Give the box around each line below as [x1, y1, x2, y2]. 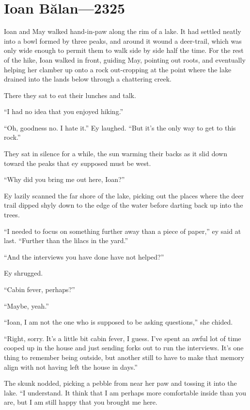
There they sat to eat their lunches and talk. [4, 90, 136, 100]
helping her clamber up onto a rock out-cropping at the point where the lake [4, 64, 232, 74]
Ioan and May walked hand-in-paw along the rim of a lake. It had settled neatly [4, 26, 241, 36]
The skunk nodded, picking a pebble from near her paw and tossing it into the [4, 378, 237, 388]
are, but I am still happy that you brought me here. [4, 397, 157, 407]
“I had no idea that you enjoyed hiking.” [4, 106, 124, 116]
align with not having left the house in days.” [4, 361, 138, 372]
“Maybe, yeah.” [4, 300, 49, 311]
